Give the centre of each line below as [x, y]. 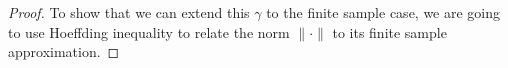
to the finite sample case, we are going [383, 12]
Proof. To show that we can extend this [129, 12]
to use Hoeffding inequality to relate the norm [149, 31]
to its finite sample [389, 31]
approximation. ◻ [64, 51]
